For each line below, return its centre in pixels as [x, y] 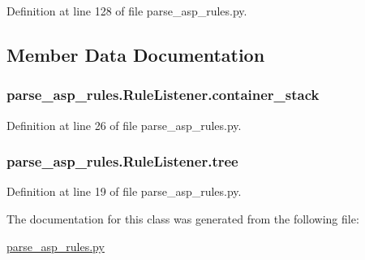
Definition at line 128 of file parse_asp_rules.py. [127, 11]
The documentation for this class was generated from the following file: [183, 219]
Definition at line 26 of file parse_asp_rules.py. [124, 125]
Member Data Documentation [136, 54]
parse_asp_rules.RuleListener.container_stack [163, 95]
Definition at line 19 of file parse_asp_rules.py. [124, 191]
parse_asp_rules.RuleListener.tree [122, 161]
